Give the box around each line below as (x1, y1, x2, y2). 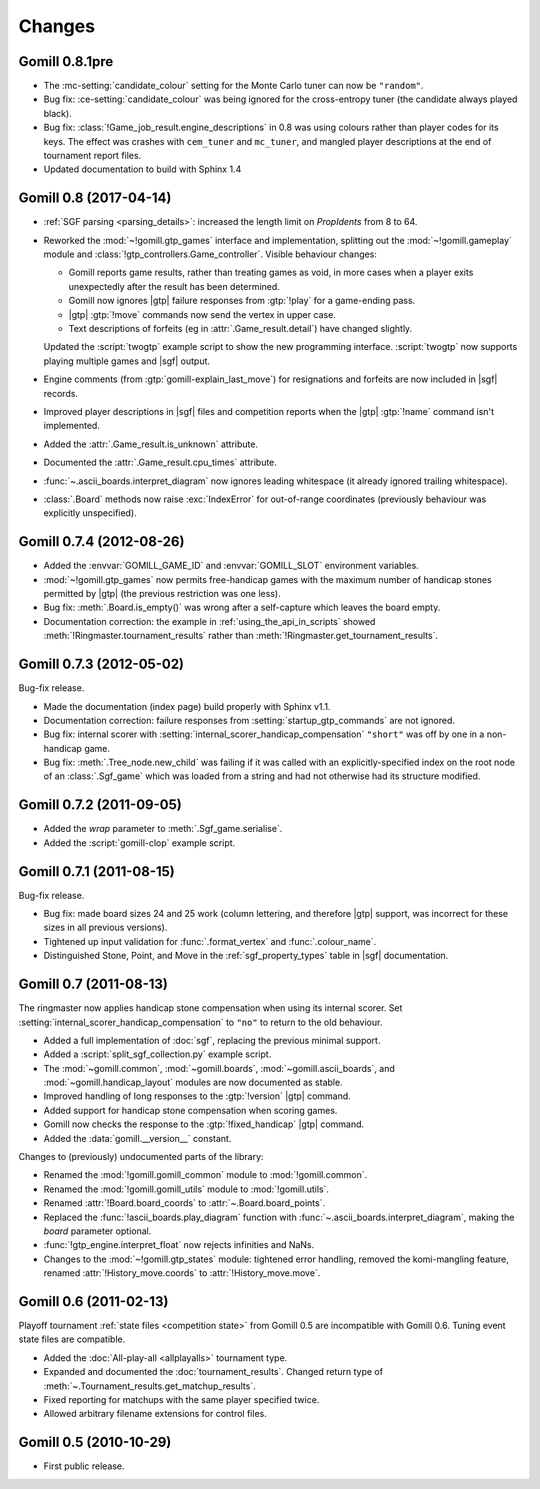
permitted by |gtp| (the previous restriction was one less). (43, 588, 281, 600)
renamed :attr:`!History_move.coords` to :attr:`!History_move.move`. (43, 1267, 321, 1279)
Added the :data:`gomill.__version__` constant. (43, 1132, 232, 1144)
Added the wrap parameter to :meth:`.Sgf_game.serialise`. (43, 823, 283, 835)
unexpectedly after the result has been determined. (68, 280, 280, 292)
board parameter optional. (43, 1225, 152, 1237)
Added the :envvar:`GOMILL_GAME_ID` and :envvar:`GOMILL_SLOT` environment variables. (43, 560, 419, 572)
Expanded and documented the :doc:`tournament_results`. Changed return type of (43, 1366, 384, 1378)
